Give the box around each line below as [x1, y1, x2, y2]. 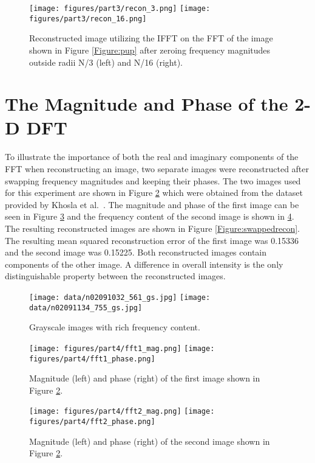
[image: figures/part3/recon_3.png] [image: [29, 4, 211, 13]
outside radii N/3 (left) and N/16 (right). [29, 55, 183, 68]
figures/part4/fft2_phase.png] [29, 417, 155, 426]
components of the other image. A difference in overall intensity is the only [5, 257, 283, 270]
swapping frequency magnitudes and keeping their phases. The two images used [5, 174, 301, 187]
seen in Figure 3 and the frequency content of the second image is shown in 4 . [5, 210, 294, 223]
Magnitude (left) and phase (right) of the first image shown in [29, 372, 260, 385]
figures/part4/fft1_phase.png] [29, 354, 155, 363]
